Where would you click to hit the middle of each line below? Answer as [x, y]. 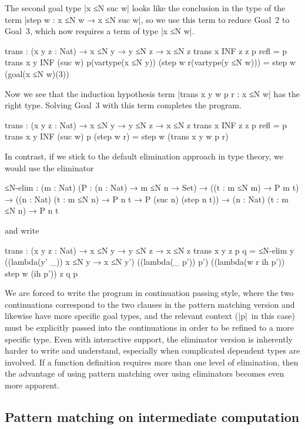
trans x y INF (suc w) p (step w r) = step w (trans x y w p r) [117, 136]
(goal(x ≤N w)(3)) [37, 73]
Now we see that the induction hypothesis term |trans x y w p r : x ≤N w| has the [152, 93]
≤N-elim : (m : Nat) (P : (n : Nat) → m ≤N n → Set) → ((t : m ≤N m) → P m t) [152, 187]
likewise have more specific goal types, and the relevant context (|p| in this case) [150, 316]
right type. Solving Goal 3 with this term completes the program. [123, 105]
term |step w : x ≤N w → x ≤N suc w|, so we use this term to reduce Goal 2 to [147, 19]
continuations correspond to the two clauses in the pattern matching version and [150, 304]
